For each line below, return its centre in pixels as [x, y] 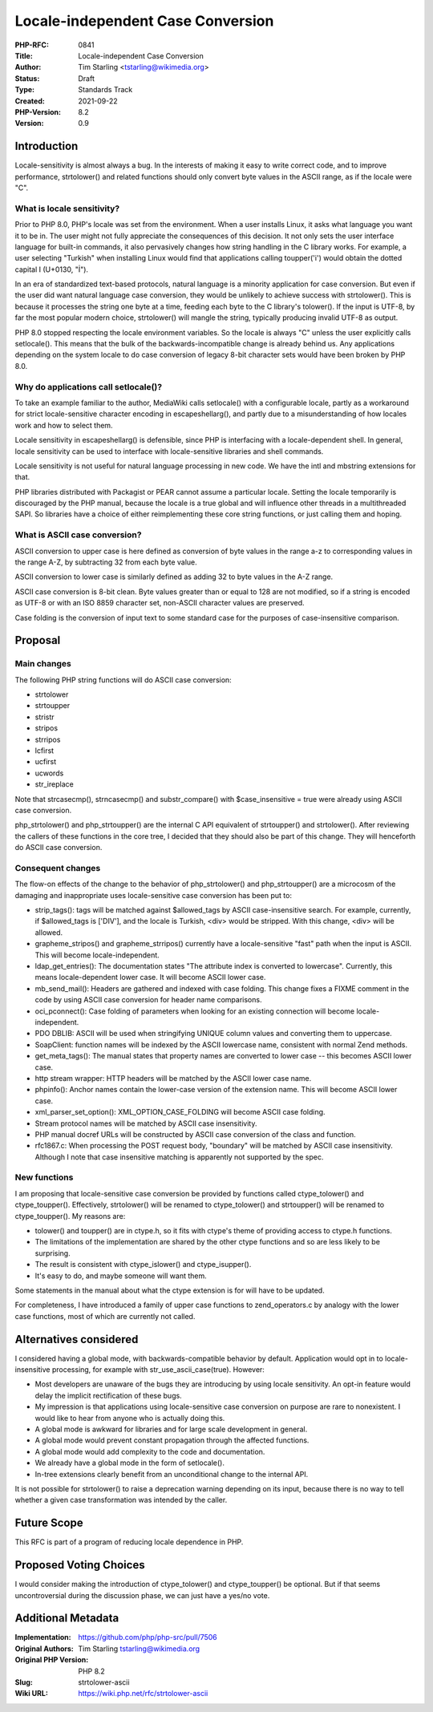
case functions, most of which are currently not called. [105, 1316]
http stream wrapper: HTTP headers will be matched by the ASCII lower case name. [173, 1078]
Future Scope [49, 1523]
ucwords [49, 773]
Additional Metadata [67, 1619]
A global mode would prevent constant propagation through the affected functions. [172, 1440]
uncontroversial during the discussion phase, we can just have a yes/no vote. [142, 1595]
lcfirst [45, 751]
